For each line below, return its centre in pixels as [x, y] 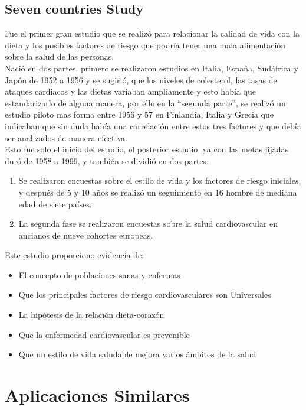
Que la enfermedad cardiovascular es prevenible [104, 334]
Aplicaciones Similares [97, 395]
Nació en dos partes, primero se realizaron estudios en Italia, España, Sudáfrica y [152, 68]
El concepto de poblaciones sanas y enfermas [99, 274]
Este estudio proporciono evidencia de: [75, 255]
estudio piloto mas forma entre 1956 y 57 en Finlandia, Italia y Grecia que [139, 114]
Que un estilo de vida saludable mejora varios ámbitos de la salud [137, 354]
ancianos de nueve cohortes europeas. [86, 235]
